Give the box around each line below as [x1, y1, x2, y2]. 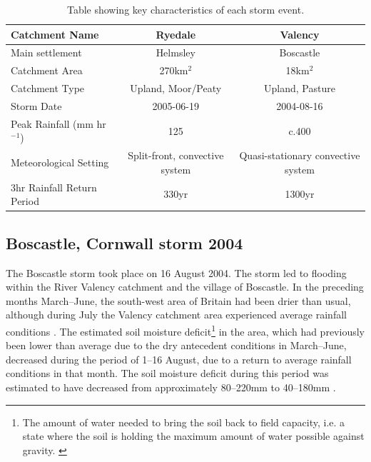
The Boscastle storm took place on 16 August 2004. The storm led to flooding [6, 265, 347, 280]
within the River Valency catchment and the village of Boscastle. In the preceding [6, 279, 364, 294]
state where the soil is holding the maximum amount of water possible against [22, 428, 365, 443]
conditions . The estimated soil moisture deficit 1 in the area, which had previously [6, 321, 365, 338]
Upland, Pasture [263, 81, 335, 96]
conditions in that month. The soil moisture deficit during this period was [6, 366, 329, 381]
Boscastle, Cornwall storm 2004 [6, 231, 243, 253]
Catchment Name [11, 26, 99, 41]
